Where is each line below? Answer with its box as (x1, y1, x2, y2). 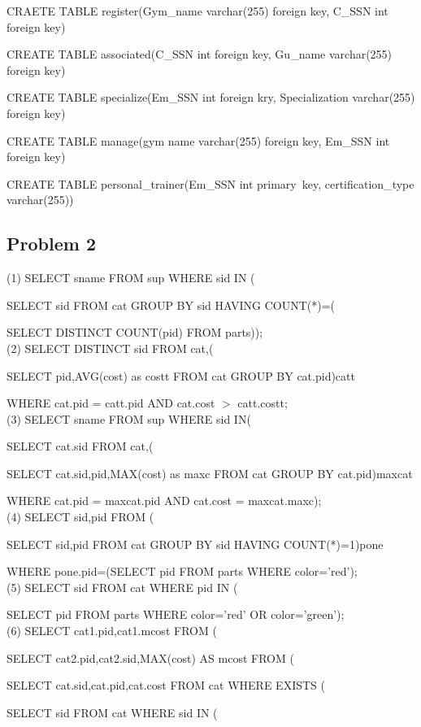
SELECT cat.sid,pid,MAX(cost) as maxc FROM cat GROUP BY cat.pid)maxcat (7, 464, 413, 481)
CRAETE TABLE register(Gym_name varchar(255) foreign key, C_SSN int (7, 2, 388, 19)
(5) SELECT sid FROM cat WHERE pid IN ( (7, 578, 238, 595)
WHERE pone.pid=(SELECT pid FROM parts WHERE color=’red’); (7, 563, 358, 580)
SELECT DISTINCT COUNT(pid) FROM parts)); (7, 324, 263, 341)
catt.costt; (237, 394, 288, 411)
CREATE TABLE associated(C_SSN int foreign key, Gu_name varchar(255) (7, 46, 393, 63)
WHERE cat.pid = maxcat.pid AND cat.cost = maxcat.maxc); (7, 492, 322, 509)
